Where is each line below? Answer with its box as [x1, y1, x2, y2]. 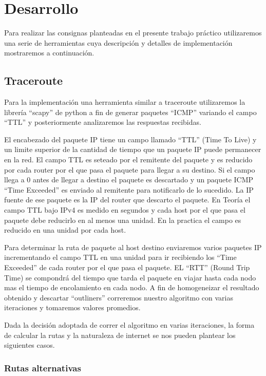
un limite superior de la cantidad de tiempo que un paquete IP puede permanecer [4, 144, 261, 155]
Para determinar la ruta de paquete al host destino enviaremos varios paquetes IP [4, 241, 262, 252]
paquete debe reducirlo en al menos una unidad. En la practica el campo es [4, 214, 241, 225]
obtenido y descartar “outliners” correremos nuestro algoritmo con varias [4, 292, 233, 303]
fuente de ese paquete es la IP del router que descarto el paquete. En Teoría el [4, 194, 251, 205]
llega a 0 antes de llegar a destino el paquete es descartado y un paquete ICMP [4, 174, 254, 185]
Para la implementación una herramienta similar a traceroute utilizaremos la [4, 97, 245, 107]
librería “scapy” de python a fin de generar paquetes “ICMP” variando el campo [4, 106, 257, 117]
